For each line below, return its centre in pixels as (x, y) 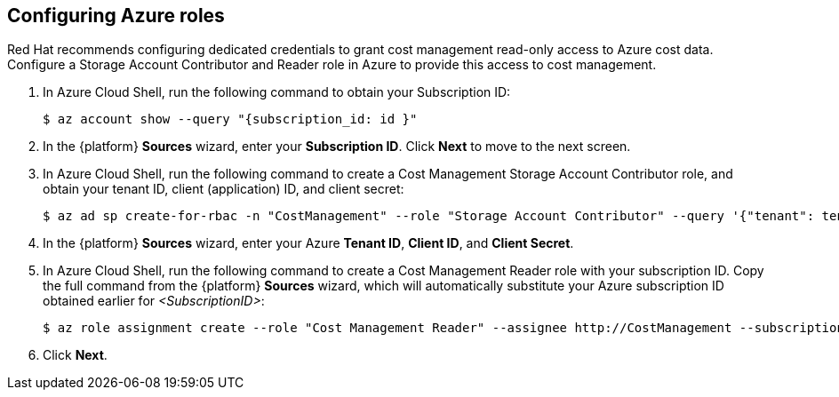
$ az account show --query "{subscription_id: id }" (230, 119)
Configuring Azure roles (116, 16)
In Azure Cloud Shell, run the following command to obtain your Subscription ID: (277, 92)
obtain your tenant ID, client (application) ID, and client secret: (224, 189)
